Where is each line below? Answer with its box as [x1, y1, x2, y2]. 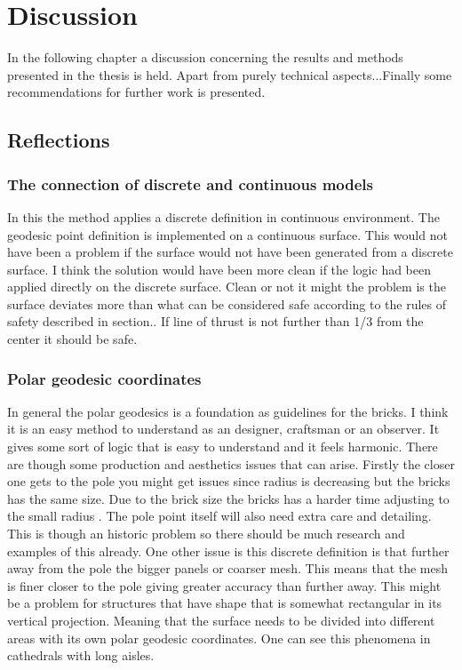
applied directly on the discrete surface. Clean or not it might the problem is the [7, 277, 446, 296]
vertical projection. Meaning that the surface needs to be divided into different [7, 611, 435, 629]
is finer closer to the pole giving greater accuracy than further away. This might [7, 576, 442, 594]
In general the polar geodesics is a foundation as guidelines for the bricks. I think [7, 402, 449, 420]
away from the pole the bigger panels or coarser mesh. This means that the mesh [7, 559, 449, 578]
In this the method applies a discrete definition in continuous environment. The [7, 207, 440, 226]
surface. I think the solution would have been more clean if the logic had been [7, 259, 432, 278]
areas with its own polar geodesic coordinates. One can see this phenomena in [7, 628, 431, 647]
